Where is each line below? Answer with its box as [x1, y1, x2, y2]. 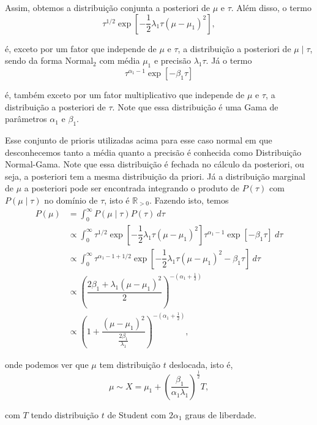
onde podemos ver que [5, 358, 89, 370]
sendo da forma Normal [5, 54, 94, 67]
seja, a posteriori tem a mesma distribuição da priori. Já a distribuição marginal [5, 169, 305, 182]
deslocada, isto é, [169, 358, 233, 370]
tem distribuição [99, 358, 161, 370]
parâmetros [5, 112, 47, 125]
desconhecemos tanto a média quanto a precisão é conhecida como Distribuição [5, 145, 302, 158]
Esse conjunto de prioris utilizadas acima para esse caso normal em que [5, 133, 272, 146]
